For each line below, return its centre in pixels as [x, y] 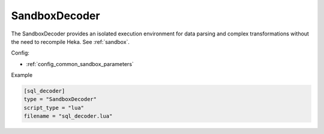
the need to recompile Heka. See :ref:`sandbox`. [70, 41]
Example [22, 75]
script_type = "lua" [54, 108]
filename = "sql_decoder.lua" [68, 116]
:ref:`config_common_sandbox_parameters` [80, 64]
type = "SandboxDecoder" [60, 99]
